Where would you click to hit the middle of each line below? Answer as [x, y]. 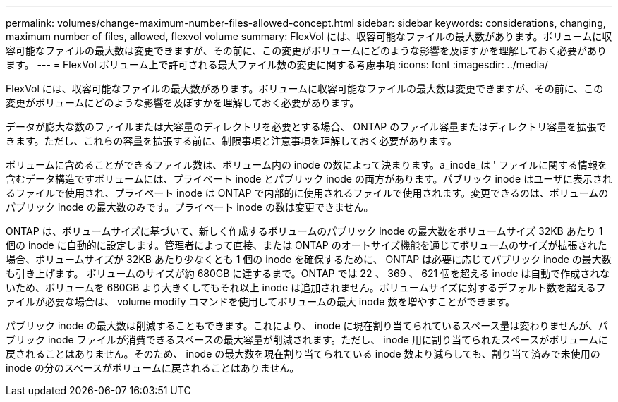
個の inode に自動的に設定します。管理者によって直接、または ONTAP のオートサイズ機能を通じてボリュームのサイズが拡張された [307, 245]
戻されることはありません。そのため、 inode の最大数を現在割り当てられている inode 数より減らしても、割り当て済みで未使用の [303, 354]
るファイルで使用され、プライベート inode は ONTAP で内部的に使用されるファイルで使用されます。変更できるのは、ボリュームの [307, 193]
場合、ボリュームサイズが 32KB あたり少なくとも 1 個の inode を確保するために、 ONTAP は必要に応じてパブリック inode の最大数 [309, 259]
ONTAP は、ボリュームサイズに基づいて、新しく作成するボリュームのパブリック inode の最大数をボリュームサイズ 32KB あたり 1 [304, 231]
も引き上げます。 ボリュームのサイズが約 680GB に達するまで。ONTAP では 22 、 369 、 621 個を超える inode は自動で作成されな [308, 273]
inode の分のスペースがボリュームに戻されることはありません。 [153, 368]
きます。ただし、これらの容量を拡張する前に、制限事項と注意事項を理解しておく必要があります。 [231, 141]
